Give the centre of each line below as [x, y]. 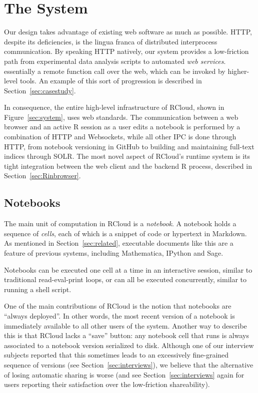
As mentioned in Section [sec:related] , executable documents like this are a [119, 243]
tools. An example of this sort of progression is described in [111, 81]
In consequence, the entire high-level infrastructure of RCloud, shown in [114, 107]
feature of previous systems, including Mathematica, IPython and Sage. [114, 253]
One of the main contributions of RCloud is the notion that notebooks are [118, 306]
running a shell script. [38, 289]
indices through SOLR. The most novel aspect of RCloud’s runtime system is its [127, 156]
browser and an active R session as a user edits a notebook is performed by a [122, 127]
